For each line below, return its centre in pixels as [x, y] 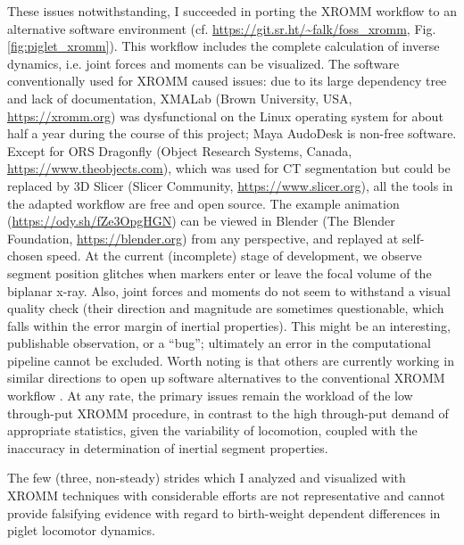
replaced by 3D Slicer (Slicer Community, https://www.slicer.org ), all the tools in [230, 185]
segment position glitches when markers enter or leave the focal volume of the [220, 272]
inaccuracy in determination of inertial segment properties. [168, 447]
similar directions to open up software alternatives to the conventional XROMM [226, 378]
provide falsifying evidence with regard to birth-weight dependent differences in [224, 512]
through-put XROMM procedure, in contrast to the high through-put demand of [228, 413]
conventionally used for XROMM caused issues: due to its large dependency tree [227, 81]
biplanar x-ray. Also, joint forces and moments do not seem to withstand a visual [229, 290]
